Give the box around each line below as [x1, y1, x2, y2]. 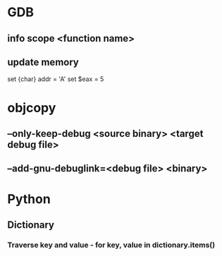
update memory [7, 56, 79, 68]
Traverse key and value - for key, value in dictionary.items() [7, 240, 216, 250]
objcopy [7, 99, 56, 116]
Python [7, 191, 51, 207]
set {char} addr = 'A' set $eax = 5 [7, 75, 104, 83]
